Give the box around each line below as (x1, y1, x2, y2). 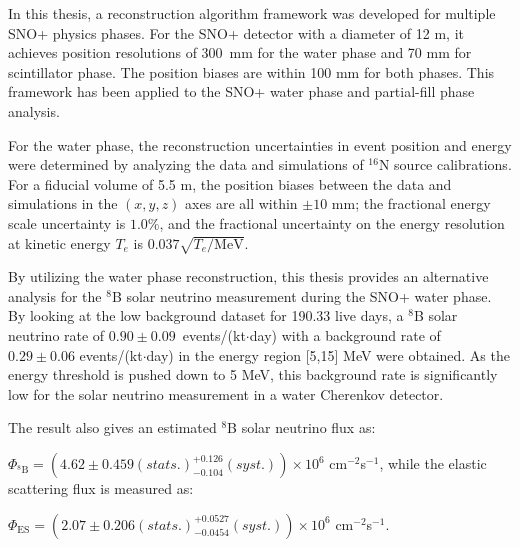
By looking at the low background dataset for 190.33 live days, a (8, 305, 404, 326)
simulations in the (8, 193, 118, 214)
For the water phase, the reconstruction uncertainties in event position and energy (8, 134, 512, 155)
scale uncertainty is (8, 212, 126, 233)
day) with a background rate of (249, 325, 441, 346)
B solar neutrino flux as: (227, 417, 376, 438)
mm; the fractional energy (331, 193, 491, 214)
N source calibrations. (378, 154, 512, 175)
